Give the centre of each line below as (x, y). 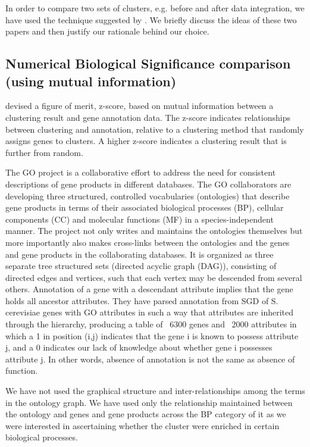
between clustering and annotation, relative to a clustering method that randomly (155, 129)
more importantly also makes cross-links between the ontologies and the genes (148, 242)
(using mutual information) (91, 81)
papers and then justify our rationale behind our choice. (107, 31)
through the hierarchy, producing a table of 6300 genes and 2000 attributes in (151, 324)
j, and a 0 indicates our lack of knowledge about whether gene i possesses (139, 347)
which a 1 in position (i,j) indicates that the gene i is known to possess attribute (152, 335)
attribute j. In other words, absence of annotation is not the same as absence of (150, 359)
